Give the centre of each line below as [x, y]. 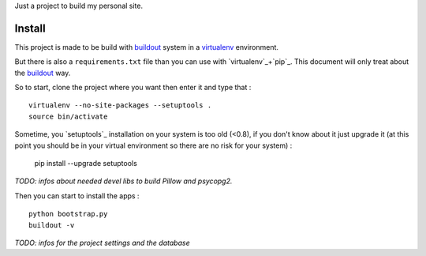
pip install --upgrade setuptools [86, 164]
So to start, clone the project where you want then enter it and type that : [133, 88]
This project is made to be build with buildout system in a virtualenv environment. [147, 47]
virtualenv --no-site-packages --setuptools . [120, 105]
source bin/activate [68, 116]
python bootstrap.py [68, 214]
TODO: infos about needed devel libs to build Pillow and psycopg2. [123, 181]
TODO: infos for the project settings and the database [102, 243]
